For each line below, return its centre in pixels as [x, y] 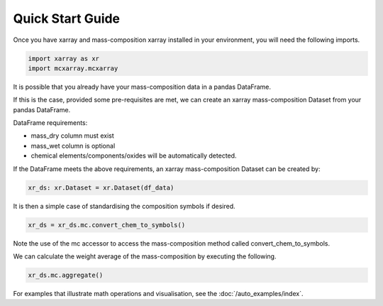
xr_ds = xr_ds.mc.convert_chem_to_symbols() [107, 225]
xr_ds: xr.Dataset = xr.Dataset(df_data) [101, 187]
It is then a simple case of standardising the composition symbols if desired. [124, 206]
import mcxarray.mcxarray [73, 68]
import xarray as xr [63, 58]
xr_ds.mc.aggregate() [66, 275]
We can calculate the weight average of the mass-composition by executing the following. [145, 256]
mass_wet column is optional [73, 146]
